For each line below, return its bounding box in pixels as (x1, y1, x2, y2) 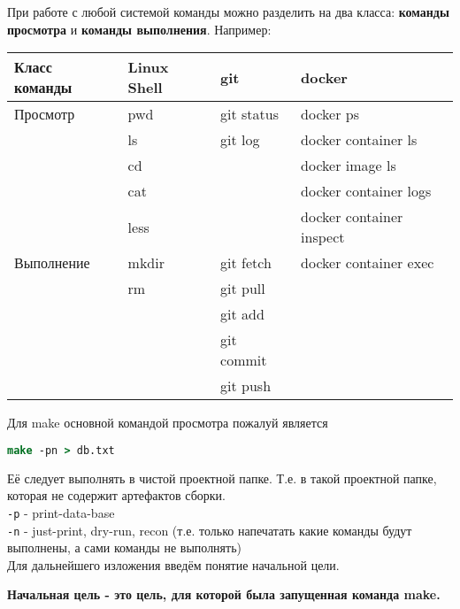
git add (220, 304, 264, 325)
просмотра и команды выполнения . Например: (7, 19, 272, 38)
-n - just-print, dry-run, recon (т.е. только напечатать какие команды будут (7, 520, 412, 539)
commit (220, 350, 267, 371)
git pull (220, 278, 265, 299)
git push (220, 375, 272, 397)
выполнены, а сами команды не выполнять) (7, 538, 242, 557)
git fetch (220, 252, 272, 274)
